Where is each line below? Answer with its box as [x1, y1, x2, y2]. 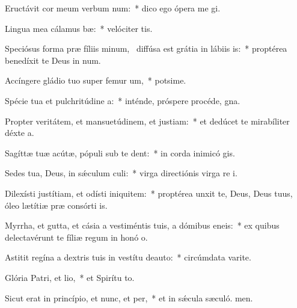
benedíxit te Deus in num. [5, 54, 101, 66]
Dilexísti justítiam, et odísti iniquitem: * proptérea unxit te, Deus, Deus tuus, [5, 186, 293, 199]
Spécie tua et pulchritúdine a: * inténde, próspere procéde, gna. [5, 94, 240, 106]
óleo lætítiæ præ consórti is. [5, 199, 108, 211]
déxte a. [5, 126, 34, 139]
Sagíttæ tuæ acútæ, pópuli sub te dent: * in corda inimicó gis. [5, 146, 235, 159]
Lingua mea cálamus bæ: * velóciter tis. [5, 22, 153, 34]
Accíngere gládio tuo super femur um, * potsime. [5, 74, 186, 87]
